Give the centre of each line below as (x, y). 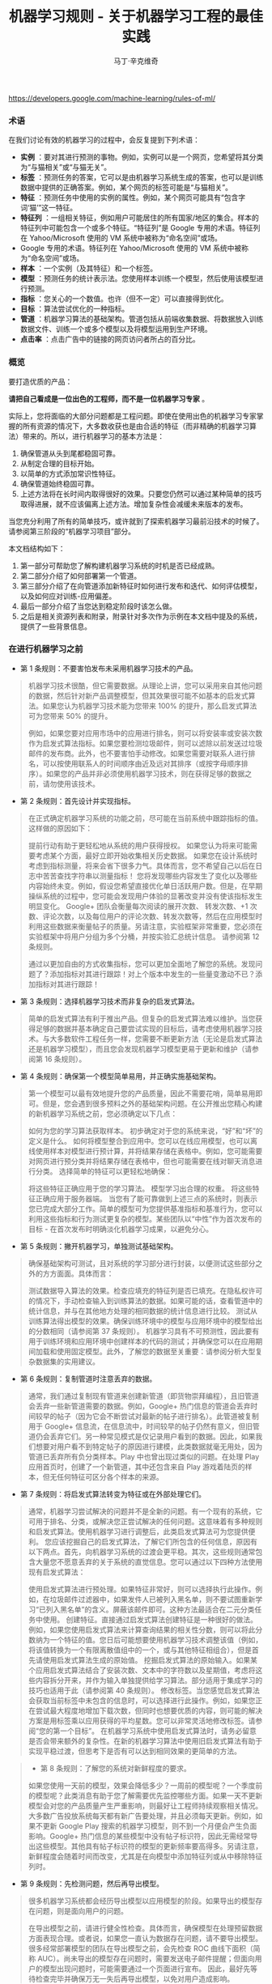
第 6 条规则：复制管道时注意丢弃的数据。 (88, 1379)
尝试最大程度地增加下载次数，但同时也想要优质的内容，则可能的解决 (149, 1710)
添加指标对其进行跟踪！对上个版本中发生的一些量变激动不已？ (153, 974)
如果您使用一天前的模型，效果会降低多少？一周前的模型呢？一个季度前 (145, 1785)
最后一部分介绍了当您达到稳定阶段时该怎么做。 (98, 606)
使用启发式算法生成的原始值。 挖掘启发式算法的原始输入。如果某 (150, 1659)
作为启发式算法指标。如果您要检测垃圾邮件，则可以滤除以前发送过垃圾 (145, 743)
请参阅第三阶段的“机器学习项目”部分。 (72, 531)
